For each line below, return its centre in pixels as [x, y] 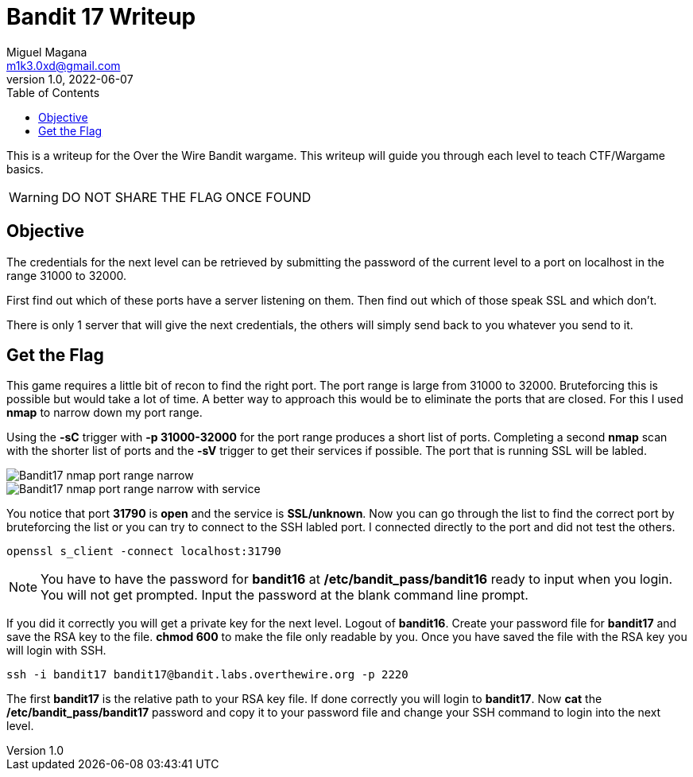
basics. [25, 169]
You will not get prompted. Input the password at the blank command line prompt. [285, 595]
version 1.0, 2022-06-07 [70, 79]
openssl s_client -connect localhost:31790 [144, 552]
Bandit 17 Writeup [101, 17]
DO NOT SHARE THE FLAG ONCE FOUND [186, 197]
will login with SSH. [56, 651]
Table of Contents [53, 92]
